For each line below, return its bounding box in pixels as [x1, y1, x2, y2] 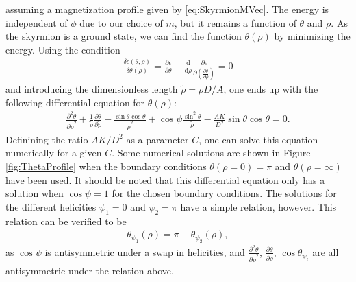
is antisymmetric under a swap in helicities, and [44, 244, 245, 259]
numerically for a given [5, 145, 102, 160]
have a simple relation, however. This [180, 199, 337, 213]
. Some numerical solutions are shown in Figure [112, 145, 311, 160]
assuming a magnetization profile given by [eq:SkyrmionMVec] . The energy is [5, 2, 329, 16]
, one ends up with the [223, 82, 318, 96]
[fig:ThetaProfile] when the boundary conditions [5, 158, 207, 173]
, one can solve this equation [199, 132, 318, 146]
